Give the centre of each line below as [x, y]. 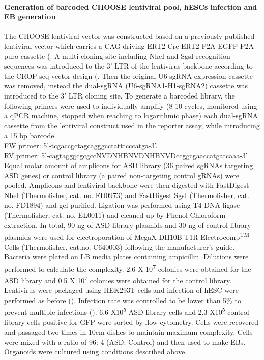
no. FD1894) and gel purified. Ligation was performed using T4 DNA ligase [122, 205]
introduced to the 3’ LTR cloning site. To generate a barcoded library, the [120, 95]
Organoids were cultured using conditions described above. [96, 352]
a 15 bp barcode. [30, 135]
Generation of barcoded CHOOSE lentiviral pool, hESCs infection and [131, 6]
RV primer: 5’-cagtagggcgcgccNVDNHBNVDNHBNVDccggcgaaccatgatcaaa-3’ [126, 155]
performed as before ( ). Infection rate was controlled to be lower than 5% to [123, 300]
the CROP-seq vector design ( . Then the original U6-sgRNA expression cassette [128, 75]
